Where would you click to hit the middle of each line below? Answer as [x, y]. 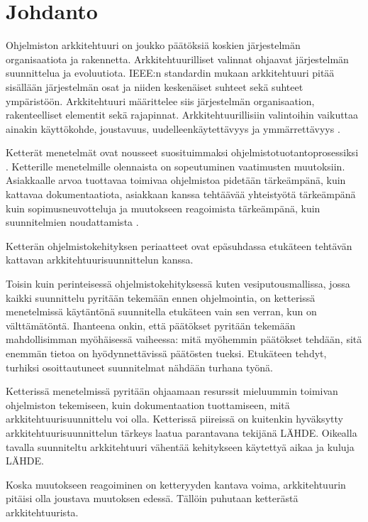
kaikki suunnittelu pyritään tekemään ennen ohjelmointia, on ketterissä [161, 297]
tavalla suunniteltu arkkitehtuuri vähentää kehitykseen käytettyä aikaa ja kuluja [180, 446]
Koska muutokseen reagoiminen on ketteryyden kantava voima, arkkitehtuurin [176, 484]
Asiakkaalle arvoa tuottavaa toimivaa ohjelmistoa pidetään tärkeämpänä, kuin [176, 180]
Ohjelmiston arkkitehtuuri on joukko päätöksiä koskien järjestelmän [153, 45]
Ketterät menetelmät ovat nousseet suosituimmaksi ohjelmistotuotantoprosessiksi [182, 152]
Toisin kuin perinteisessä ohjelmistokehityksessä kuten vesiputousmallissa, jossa [178, 284]
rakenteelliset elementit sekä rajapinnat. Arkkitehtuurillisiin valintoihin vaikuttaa [182, 115]
